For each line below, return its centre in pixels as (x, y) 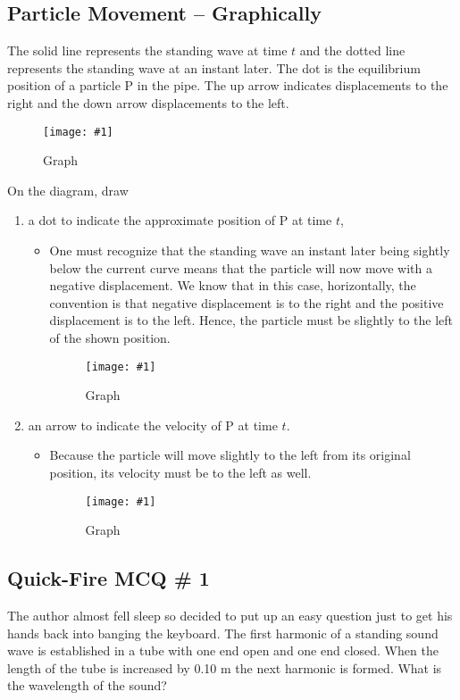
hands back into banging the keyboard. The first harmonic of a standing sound (223, 633)
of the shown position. (110, 337)
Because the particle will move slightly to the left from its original (230, 455)
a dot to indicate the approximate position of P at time (180, 220)
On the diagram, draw (68, 190)
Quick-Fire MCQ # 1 (109, 578)
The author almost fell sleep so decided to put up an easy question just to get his (230, 616)
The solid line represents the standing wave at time (147, 50)
